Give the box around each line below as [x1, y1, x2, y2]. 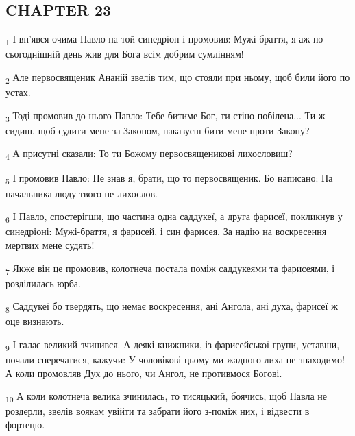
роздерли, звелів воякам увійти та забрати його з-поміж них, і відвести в [5, 404, 310, 418]
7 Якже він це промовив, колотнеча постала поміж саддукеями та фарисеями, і [5, 261, 335, 277]
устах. [5, 85, 31, 99]
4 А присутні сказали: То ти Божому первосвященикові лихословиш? [5, 146, 293, 162]
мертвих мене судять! [5, 237, 95, 252]
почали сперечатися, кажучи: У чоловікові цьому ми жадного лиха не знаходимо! [5, 352, 345, 367]
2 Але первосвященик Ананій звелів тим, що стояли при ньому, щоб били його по [5, 69, 350, 86]
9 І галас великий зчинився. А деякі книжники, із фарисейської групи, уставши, [5, 337, 340, 353]
